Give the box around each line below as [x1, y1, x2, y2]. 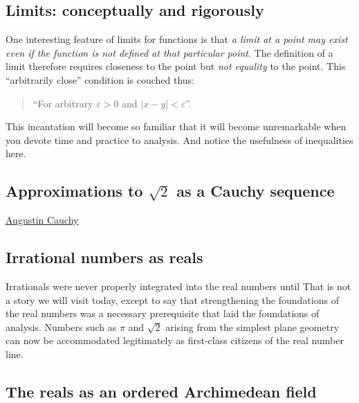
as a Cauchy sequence [176, 180, 335, 201]
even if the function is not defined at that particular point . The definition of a [6, 45, 333, 60]
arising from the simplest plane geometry [165, 319, 340, 334]
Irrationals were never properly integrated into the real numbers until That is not [6, 278, 351, 293]
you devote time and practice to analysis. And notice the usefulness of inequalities [6, 132, 353, 147]
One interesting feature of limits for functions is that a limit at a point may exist [6, 32, 348, 46]
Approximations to [6, 180, 143, 201]
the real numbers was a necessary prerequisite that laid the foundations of [6, 306, 320, 321]
